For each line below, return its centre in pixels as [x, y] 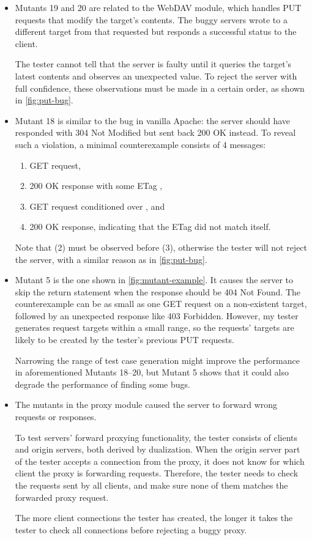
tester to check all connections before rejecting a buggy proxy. [131, 529]
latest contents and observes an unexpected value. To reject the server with [156, 76]
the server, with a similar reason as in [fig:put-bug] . [111, 259]
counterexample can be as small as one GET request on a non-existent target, [161, 304]
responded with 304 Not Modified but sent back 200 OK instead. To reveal [155, 132]
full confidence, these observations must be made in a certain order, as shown [160, 88]
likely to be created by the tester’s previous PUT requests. [124, 340]
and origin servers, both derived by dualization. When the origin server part [158, 449]
